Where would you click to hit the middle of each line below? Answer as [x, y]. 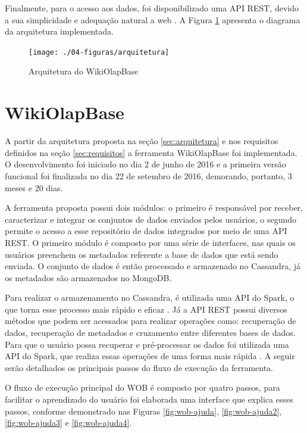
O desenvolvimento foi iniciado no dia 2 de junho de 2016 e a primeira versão [145, 164]
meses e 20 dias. [34, 187]
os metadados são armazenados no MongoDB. [88, 277]
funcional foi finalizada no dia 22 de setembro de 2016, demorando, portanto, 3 [148, 175]
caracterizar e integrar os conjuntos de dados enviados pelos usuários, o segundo [151, 219]
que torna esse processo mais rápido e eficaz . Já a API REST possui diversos [146, 309]
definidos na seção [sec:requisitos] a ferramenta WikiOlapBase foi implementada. [151, 152]
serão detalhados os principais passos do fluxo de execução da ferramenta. [139, 367]
